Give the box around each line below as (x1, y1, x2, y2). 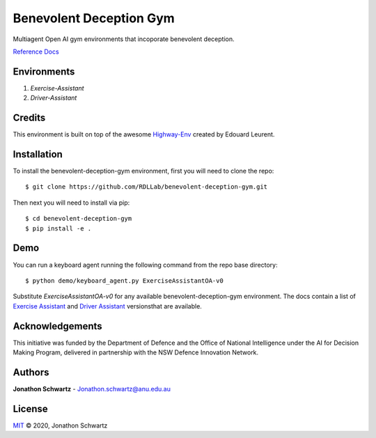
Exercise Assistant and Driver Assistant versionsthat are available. (13, 302, 202, 310)
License (13, 402, 48, 414)
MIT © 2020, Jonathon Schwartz (13, 421, 108, 430)
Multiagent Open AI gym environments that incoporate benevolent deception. (13, 35, 235, 43)
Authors (13, 366, 49, 378)
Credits (13, 112, 46, 124)
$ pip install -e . (25, 224, 92, 233)
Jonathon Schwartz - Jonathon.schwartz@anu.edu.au (13, 384, 171, 393)
